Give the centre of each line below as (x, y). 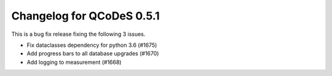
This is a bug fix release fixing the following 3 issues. (78, 34)
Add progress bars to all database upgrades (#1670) (93, 54)
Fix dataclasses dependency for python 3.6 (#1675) (92, 45)
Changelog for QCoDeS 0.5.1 (85, 16)
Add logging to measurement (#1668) (74, 62)
